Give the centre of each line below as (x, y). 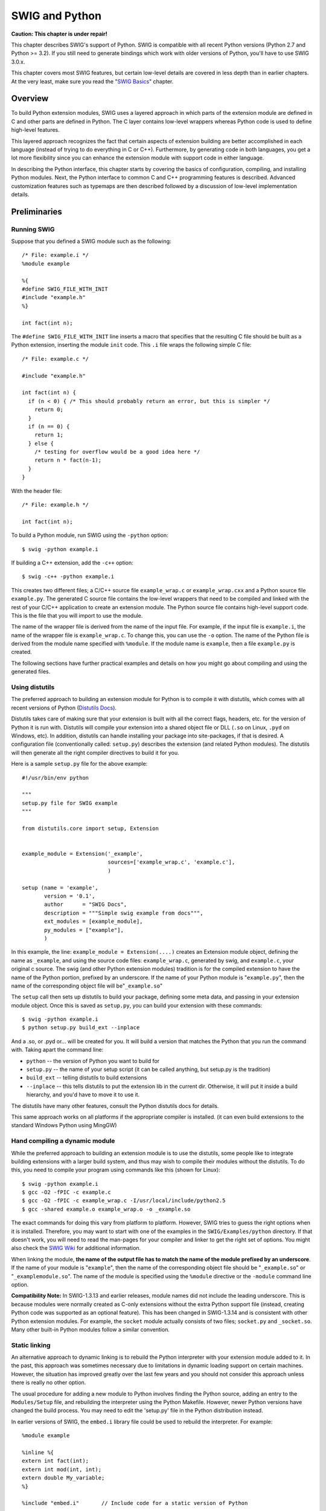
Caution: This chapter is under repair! (59, 34)
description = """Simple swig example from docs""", (124, 913)
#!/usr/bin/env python (56, 778)
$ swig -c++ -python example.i (68, 577)
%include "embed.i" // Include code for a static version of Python (135, 1503)
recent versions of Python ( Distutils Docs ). (64, 708)
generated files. (31, 671)
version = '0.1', (70, 896)
